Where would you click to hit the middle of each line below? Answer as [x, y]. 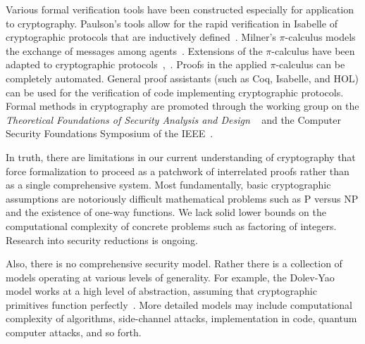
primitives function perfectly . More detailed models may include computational [179, 304]
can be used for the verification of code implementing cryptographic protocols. [175, 92]
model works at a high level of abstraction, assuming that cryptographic [161, 291]
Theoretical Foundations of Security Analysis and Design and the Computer [173, 119]
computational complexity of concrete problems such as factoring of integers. [171, 225]
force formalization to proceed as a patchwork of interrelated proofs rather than [178, 171]
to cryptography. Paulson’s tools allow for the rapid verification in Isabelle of [172, 23]
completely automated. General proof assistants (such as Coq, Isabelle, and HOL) [182, 78]
